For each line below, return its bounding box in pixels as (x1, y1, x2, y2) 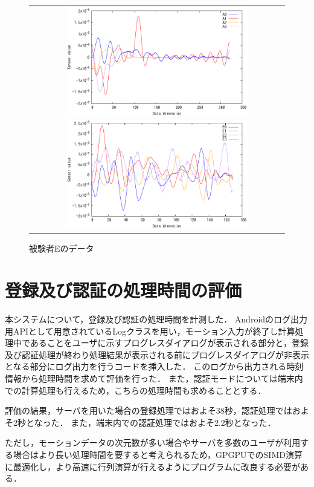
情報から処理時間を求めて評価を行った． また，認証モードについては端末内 (5, 371, 303, 384)
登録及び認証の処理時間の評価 (5, 278, 242, 302)
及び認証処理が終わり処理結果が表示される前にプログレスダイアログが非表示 (5, 348, 309, 361)
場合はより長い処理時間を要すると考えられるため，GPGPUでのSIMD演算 (13, 448, 303, 460)
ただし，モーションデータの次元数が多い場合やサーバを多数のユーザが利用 (5, 436, 301, 449)
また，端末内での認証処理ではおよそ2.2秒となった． (71, 416, 276, 428)
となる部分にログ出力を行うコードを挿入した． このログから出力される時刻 (5, 360, 304, 373)
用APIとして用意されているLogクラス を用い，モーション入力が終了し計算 (5, 324, 295, 337)
